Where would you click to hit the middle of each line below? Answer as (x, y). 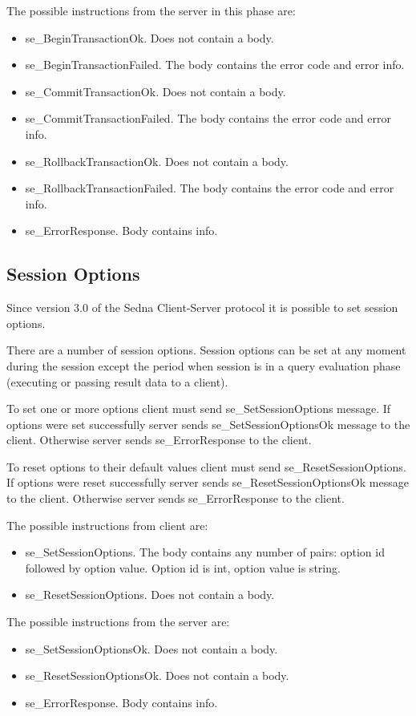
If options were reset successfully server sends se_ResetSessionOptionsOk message (208, 482)
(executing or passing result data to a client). (117, 381)
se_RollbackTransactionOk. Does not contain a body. (157, 161)
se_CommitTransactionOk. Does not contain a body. (155, 91)
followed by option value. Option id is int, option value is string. (183, 567)
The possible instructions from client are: (107, 525)
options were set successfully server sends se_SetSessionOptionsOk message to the (208, 424)
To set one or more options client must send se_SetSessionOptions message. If (199, 409)
